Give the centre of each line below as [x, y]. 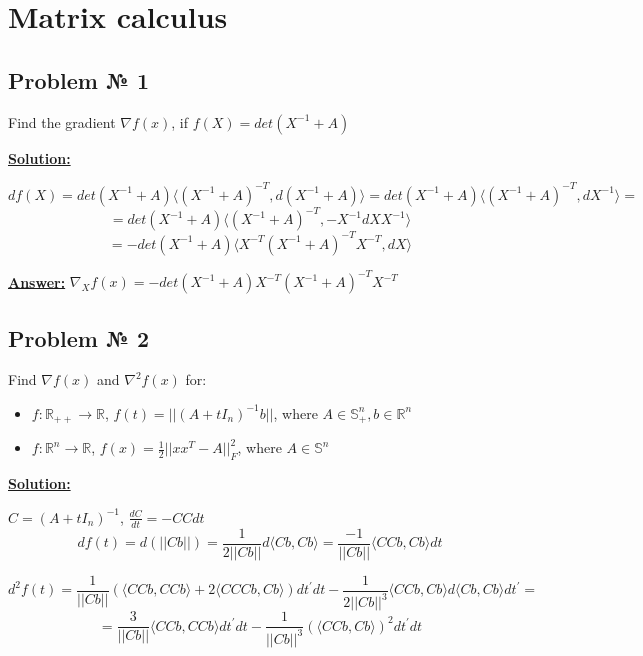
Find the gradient [62, 121]
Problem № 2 [79, 337]
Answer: [37, 281]
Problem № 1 [79, 79]
